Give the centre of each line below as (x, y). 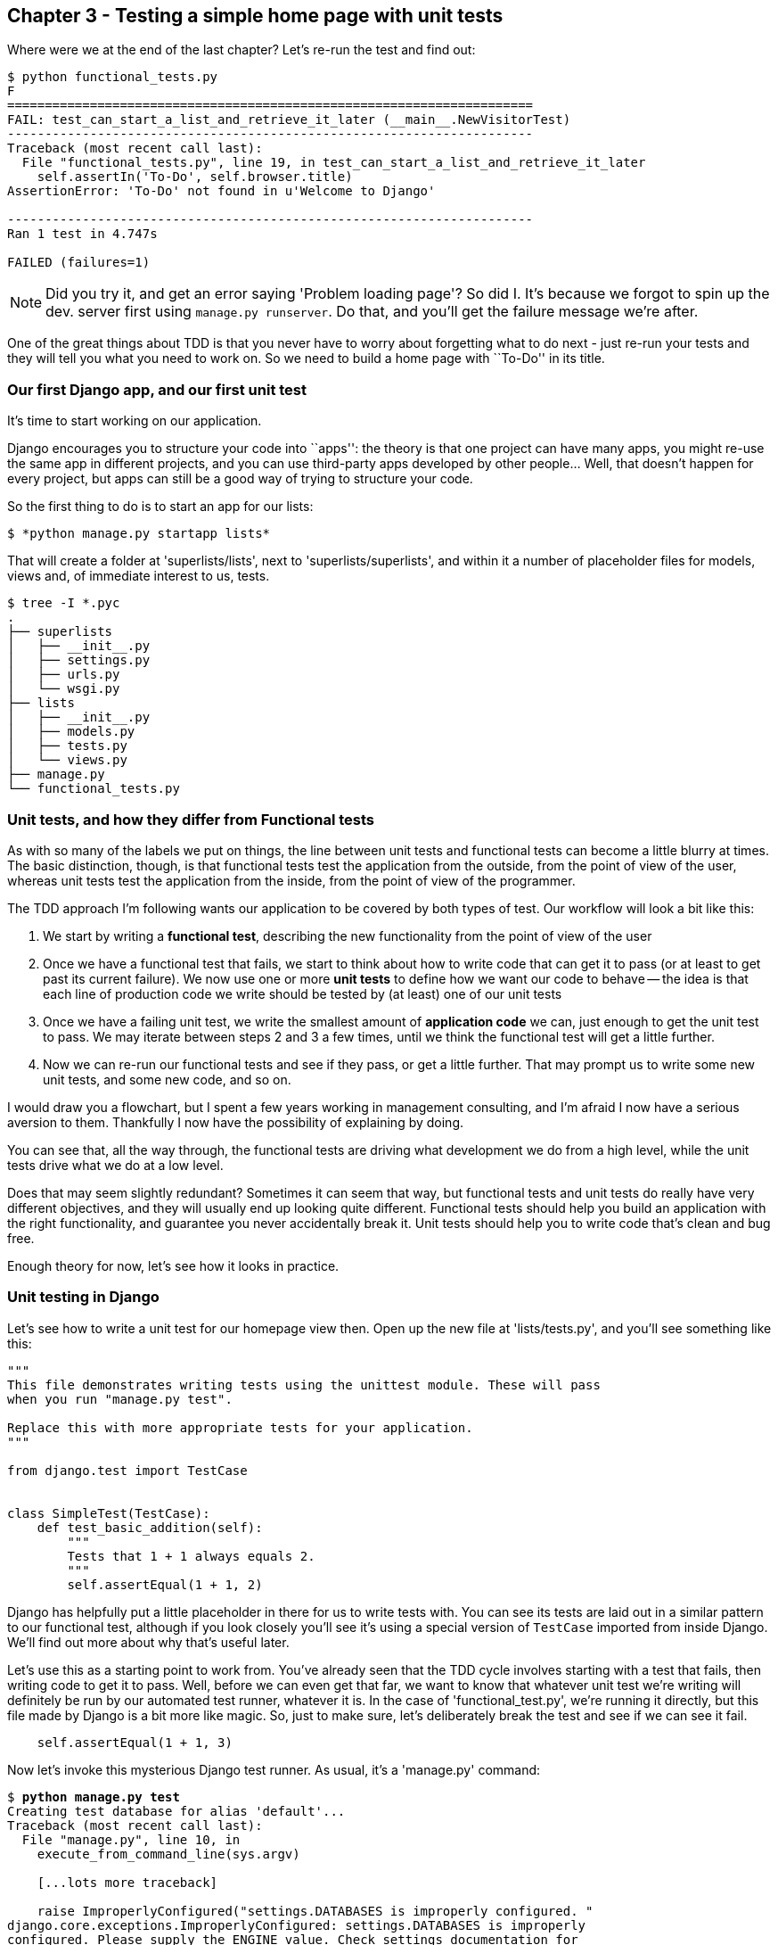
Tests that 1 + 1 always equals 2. (191, 1556)
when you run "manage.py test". (120, 1399)
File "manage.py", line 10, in (131, 1839)
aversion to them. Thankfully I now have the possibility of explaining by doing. (236, 1122)
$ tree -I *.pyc (64, 603)
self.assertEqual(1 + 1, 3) (135, 1742)
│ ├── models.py (71, 732)
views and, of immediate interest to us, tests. (139, 576)
